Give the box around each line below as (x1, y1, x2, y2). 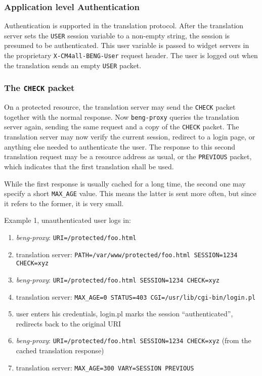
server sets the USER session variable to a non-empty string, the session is (4, 30, 230, 40)
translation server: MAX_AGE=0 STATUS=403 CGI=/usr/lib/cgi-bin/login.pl (16, 291, 256, 302)
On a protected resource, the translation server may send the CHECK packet (4, 102, 236, 112)
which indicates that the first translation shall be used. (4, 161, 174, 171)
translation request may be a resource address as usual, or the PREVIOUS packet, (4, 151, 252, 162)
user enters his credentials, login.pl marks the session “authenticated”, (16, 308, 233, 319)
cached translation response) (16, 345, 104, 356)
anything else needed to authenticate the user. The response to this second (4, 141, 236, 152)
